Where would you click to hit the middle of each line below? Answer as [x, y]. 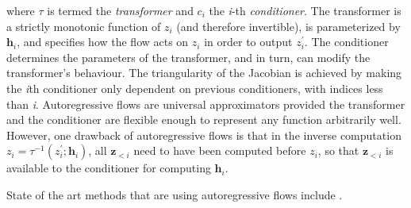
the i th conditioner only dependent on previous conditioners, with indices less [195, 88]
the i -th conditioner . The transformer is [305, 10]
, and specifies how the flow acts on [103, 42]
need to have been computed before [220, 150]
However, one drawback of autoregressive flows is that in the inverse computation [204, 135]
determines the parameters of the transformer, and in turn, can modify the [188, 57]
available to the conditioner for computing [109, 168]
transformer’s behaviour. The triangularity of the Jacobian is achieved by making [204, 73]
